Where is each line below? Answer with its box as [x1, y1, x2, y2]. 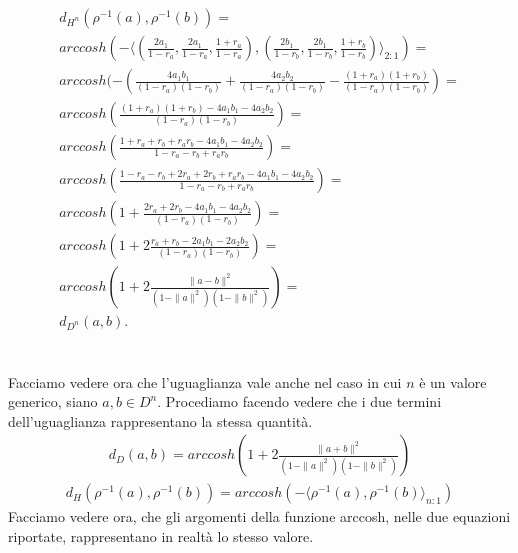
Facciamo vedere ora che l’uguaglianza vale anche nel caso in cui [8, 371, 402, 392]
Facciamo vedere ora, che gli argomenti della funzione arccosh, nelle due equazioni [8, 506, 511, 527]
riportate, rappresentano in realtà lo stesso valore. [8, 525, 314, 546]
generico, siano [8, 391, 98, 412]
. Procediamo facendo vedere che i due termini [157, 391, 442, 412]
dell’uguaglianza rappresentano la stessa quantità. [8, 410, 313, 431]
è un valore [419, 371, 487, 392]
